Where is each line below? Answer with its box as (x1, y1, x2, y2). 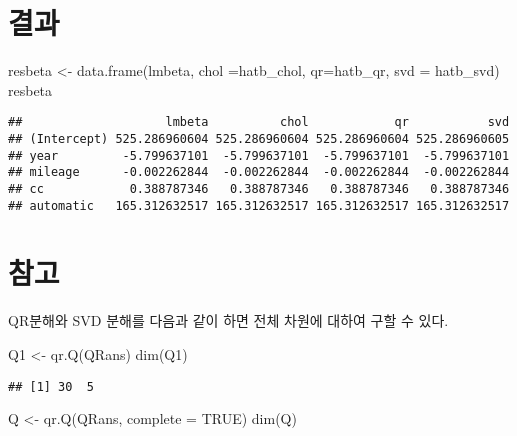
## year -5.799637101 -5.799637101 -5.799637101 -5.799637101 (8, 148, 510, 163)
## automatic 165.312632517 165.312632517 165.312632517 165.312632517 (8, 198, 510, 213)
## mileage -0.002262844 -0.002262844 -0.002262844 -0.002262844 (8, 165, 510, 180)
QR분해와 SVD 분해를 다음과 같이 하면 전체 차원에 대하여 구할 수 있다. (8, 310, 449, 331)
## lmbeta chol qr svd (8, 115, 510, 130)
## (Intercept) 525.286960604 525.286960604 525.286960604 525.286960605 (8, 131, 510, 146)
